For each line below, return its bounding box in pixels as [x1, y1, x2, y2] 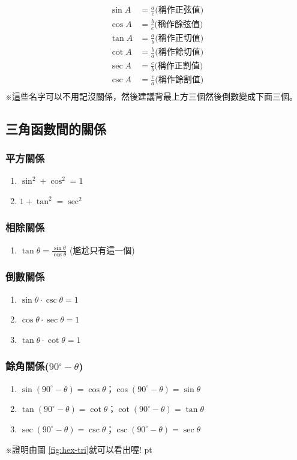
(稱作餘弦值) [154, 20, 203, 29]
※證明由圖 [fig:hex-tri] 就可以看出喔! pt [5, 443, 152, 455]
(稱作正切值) [155, 34, 204, 43]
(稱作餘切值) [155, 48, 204, 57]
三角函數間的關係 [5, 119, 106, 138]
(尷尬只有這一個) [69, 243, 135, 256]
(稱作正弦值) [155, 6, 204, 15]
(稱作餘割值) [155, 75, 204, 84]
